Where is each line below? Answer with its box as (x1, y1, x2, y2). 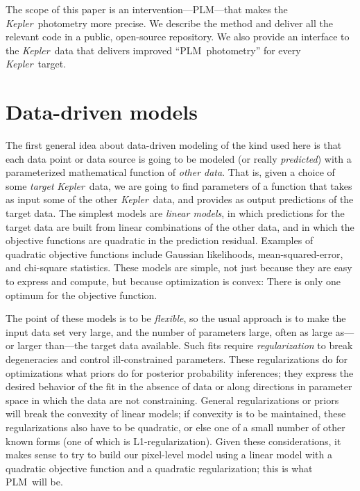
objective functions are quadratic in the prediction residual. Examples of (6, 233, 314, 248)
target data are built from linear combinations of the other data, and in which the (6, 219, 354, 234)
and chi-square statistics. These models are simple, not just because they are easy (6, 260, 352, 275)
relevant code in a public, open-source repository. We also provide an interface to (6, 29, 350, 44)
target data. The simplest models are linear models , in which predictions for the (6, 206, 345, 220)
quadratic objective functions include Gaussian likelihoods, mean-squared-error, (6, 246, 343, 261)
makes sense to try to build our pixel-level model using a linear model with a (6, 447, 332, 462)
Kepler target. (6, 56, 67, 71)
